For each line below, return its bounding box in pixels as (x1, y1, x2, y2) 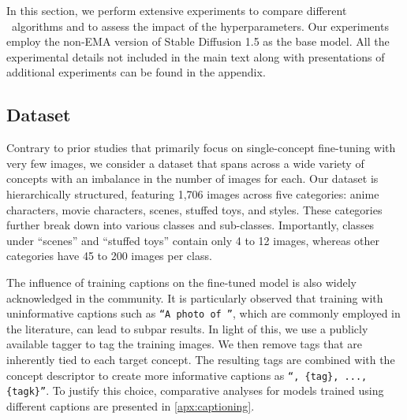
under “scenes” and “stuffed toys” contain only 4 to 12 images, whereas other (6, 232, 380, 248)
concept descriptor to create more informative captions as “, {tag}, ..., (6, 366, 368, 383)
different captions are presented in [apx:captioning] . (6, 397, 255, 414)
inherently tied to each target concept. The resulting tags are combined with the (6, 351, 395, 367)
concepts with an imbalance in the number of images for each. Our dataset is (6, 170, 379, 187)
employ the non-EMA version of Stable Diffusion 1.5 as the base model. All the (6, 33, 390, 50)
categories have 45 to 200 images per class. (6, 247, 212, 264)
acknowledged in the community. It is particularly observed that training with (6, 289, 383, 306)
